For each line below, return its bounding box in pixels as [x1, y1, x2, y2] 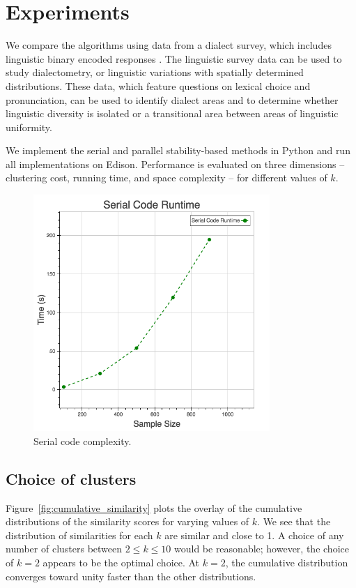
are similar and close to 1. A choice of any [164, 527, 344, 542]
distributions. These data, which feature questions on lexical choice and [6, 78, 311, 93]
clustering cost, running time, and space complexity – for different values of [6, 170, 327, 185]
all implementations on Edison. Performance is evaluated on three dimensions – [6, 156, 345, 171]
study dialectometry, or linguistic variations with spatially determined [6, 65, 304, 80]
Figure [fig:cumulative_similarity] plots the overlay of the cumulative [6, 500, 302, 515]
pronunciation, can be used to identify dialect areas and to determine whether [6, 92, 339, 107]
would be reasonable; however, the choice [173, 541, 349, 556]
